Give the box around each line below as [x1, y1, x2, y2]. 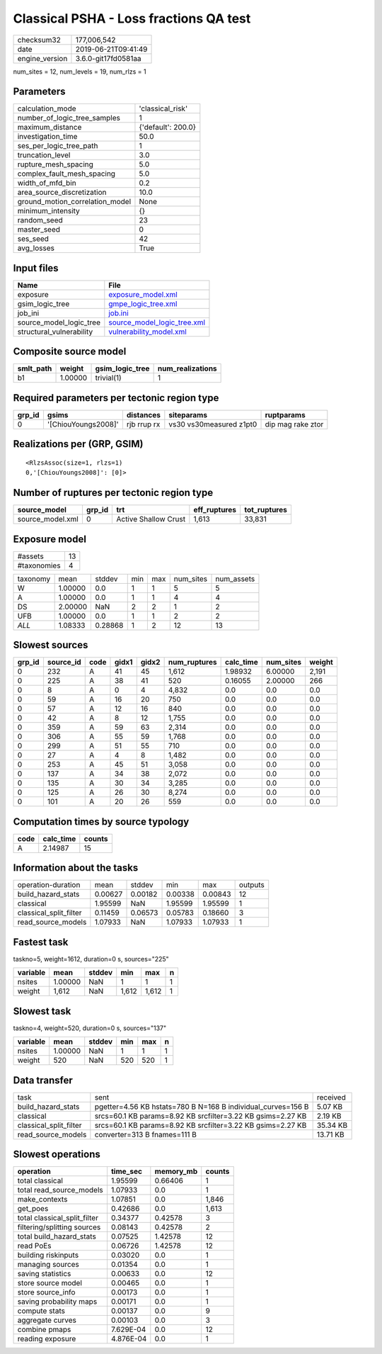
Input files [13, 262, 59, 274]
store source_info [17, 1287, 76, 1297]
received [316, 1092, 346, 1102]
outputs [238, 880, 265, 890]
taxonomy [17, 574, 51, 584]
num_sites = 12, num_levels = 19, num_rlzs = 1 [13, 67, 146, 76]
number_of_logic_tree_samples [17, 113, 120, 123]
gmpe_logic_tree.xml [108, 298, 178, 308]
